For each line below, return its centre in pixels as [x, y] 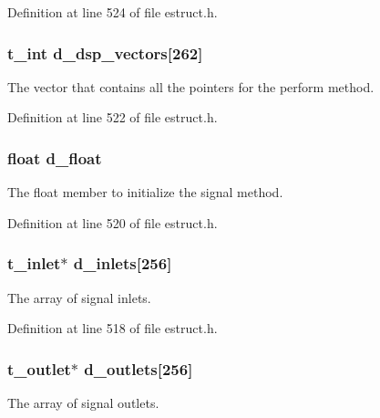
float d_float [55, 157]
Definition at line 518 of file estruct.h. [113, 328]
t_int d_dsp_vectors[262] [105, 52]
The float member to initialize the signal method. [145, 192]
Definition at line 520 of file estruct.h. [113, 222]
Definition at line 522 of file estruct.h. [113, 117]
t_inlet [34, 263]
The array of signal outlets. [83, 403]
